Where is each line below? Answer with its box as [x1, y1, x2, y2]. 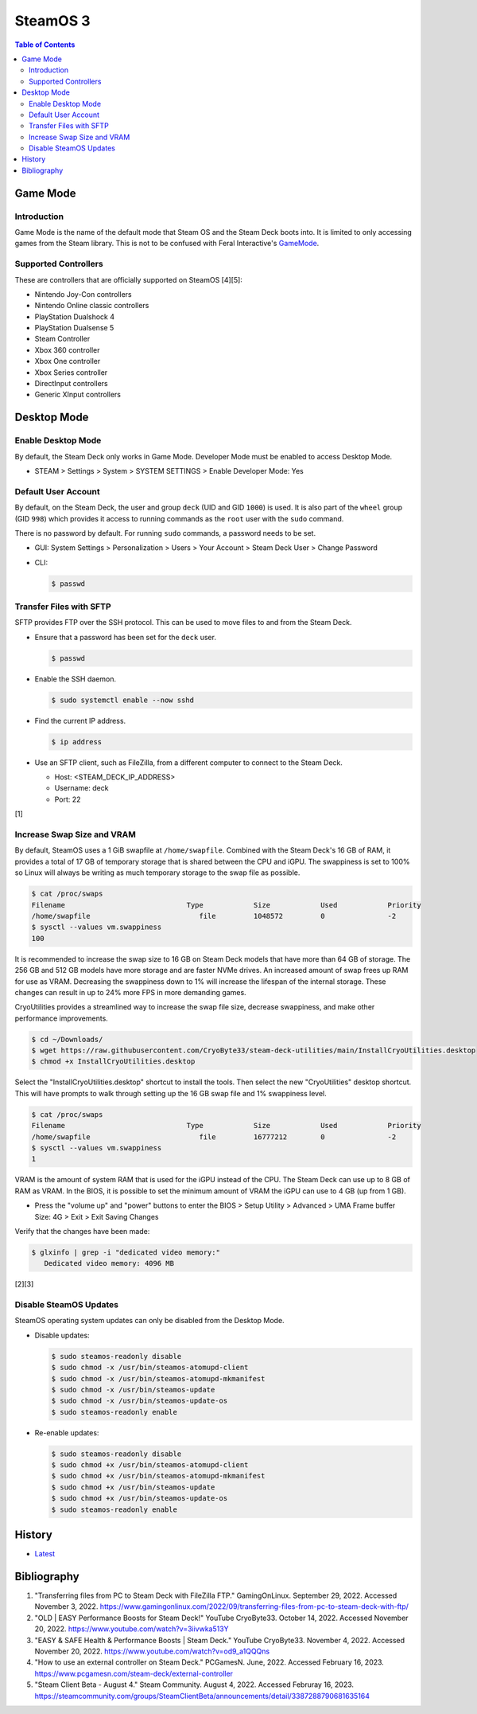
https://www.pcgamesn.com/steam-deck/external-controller [34, 1669, 234, 1678]
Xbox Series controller [34, 367, 108, 377]
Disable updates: [34, 1330, 91, 1340]
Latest [34, 1549, 56, 1559]
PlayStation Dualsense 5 [34, 323, 114, 333]
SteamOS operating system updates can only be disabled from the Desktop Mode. [14, 1316, 285, 1326]
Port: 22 [54, 795, 81, 804]
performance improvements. [14, 1013, 109, 1023]
